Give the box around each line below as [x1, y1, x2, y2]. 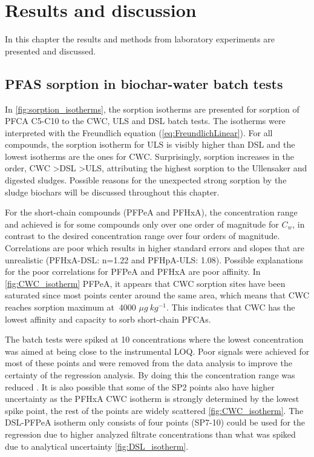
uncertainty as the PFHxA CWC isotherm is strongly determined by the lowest [5, 392, 299, 405]
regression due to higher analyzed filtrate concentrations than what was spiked [5, 427, 296, 440]
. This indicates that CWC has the [166, 301, 295, 314]
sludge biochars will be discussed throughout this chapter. [5, 185, 220, 198]
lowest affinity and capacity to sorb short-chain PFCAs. [5, 312, 211, 325]
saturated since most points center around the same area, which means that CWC [5, 289, 310, 301]
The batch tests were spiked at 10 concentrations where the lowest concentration [5, 333, 304, 346]
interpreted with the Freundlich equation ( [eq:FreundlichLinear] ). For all [5, 126, 273, 139]
